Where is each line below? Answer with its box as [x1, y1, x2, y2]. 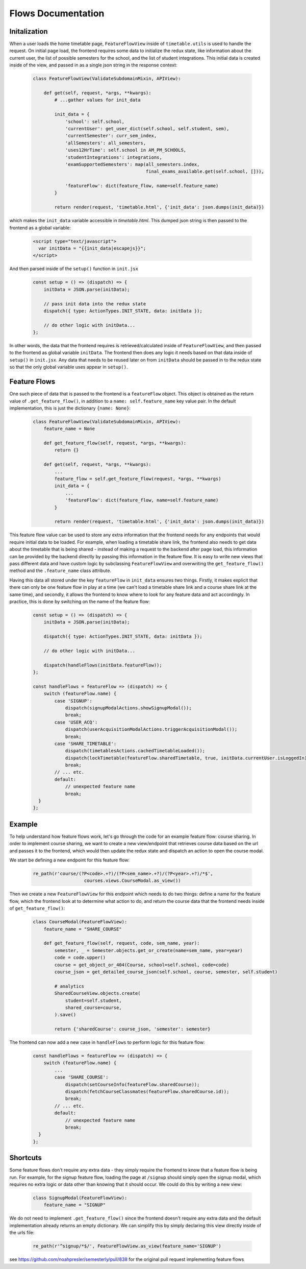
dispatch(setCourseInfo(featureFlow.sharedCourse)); [65, 1082, 200, 1087]
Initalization [9, 27, 48, 36]
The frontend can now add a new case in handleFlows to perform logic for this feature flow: [9, 1039, 205, 1045]
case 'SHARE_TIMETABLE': [54, 740, 117, 747]
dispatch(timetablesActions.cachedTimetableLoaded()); [65, 748, 206, 754]
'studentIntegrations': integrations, [65, 154, 163, 160]
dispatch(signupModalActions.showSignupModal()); [65, 705, 192, 711]
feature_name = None [43, 426, 95, 432]
